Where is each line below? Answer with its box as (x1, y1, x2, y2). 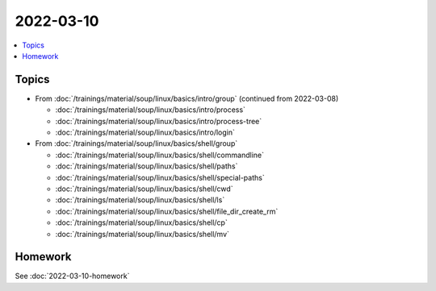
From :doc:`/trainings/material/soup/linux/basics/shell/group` (35, 139, 238, 148)
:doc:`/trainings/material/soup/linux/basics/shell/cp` (55, 218, 228, 227)
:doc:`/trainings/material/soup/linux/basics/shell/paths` (55, 161, 238, 171)
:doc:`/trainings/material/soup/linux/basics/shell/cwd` (55, 184, 233, 193)
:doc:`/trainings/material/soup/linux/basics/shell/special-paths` (55, 173, 266, 182)
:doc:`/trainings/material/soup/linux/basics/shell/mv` (55, 229, 230, 239)
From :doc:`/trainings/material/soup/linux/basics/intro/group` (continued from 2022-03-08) (35, 94, 339, 103)
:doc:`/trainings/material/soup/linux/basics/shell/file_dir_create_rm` (55, 206, 279, 216)
